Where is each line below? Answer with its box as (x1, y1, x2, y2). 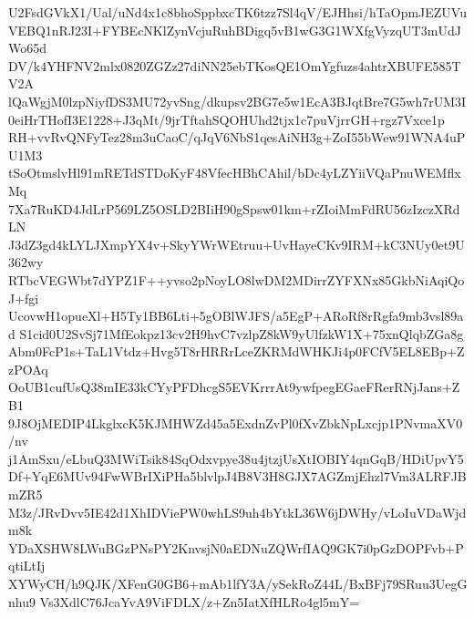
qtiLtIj (8, 556, 46, 575)
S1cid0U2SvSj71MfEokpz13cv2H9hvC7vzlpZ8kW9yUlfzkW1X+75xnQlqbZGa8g (19, 324, 464, 343)
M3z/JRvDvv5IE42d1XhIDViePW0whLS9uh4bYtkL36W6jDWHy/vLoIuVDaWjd (8, 502, 467, 521)
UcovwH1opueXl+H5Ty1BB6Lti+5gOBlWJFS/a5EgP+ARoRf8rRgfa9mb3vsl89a (8, 306, 464, 325)
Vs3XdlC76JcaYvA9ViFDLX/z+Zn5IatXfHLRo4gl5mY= (39, 592, 360, 611)
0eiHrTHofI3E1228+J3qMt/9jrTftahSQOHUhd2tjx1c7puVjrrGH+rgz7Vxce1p (8, 109, 445, 129)
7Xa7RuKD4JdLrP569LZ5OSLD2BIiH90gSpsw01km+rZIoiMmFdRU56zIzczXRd (8, 199, 460, 218)
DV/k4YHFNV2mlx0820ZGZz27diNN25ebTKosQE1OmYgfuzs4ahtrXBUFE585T (8, 56, 461, 75)
